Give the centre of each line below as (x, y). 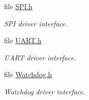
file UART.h (23, 40)
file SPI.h (18, 6)
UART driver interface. (40, 57)
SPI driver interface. (36, 23)
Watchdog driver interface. (45, 91)
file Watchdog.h (28, 74)
